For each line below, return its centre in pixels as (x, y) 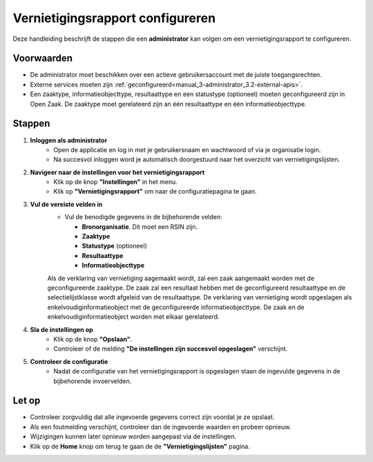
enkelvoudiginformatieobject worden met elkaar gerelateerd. (134, 317)
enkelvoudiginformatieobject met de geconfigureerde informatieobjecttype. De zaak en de (176, 307)
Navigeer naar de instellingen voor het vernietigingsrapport (117, 172)
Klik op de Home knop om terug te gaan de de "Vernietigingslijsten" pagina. (140, 446)
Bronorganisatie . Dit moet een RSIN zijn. (140, 227)
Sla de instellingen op (61, 329)
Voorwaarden (42, 58)
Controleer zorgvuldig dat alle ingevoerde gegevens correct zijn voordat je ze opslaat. (152, 417)
